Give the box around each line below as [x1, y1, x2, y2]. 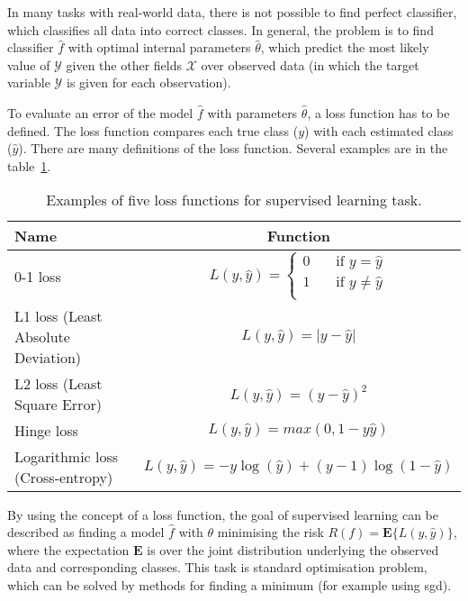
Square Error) [14, 393, 102, 414]
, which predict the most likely [260, 38, 429, 57]
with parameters [207, 103, 298, 122]
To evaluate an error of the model [7, 103, 193, 122]
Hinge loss [14, 419, 78, 441]
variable [7, 73, 50, 92]
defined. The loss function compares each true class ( [7, 121, 299, 140]
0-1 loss [14, 265, 61, 287]
